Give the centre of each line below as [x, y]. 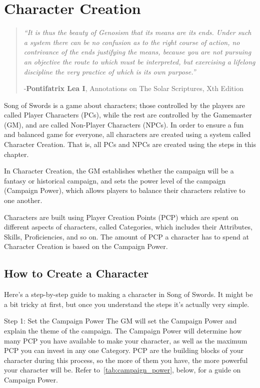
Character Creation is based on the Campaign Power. [86, 246]
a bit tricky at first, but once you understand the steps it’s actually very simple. [127, 304]
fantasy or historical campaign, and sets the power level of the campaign [115, 180]
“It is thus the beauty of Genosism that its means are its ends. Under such [137, 32]
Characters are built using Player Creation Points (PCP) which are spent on [121, 217]
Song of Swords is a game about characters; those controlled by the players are [125, 105]
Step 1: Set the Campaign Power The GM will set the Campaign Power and [120, 321]
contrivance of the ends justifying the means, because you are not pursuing [137, 52]
